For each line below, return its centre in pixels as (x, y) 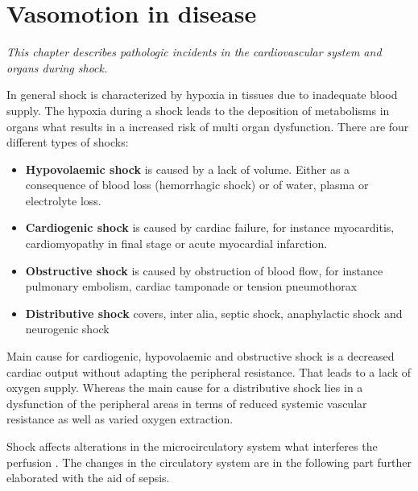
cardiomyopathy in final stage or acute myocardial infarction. (176, 243)
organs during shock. (57, 67)
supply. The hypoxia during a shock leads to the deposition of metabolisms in (198, 110)
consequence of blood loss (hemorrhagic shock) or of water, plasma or (197, 185)
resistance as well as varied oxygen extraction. (120, 419)
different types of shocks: (68, 142)
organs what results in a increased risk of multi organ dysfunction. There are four (208, 126)
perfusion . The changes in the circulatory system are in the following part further (209, 462)
